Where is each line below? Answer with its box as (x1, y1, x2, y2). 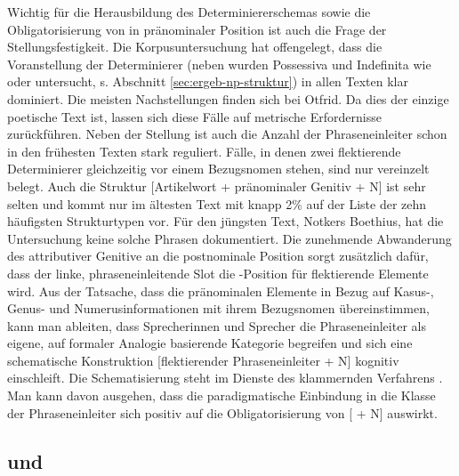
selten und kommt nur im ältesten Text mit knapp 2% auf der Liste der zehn (7, 194, 427, 213)
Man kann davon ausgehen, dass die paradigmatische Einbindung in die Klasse (7, 386, 436, 405)
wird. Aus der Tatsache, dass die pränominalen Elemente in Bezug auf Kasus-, (7, 281, 434, 300)
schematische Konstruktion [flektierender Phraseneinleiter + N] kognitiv (7, 351, 399, 369)
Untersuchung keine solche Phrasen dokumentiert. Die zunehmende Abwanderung (7, 229, 452, 247)
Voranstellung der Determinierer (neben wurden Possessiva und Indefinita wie (7, 54, 431, 73)
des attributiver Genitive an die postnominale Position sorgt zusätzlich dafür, (7, 246, 429, 265)
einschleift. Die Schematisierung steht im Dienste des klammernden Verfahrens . (7, 368, 443, 387)
